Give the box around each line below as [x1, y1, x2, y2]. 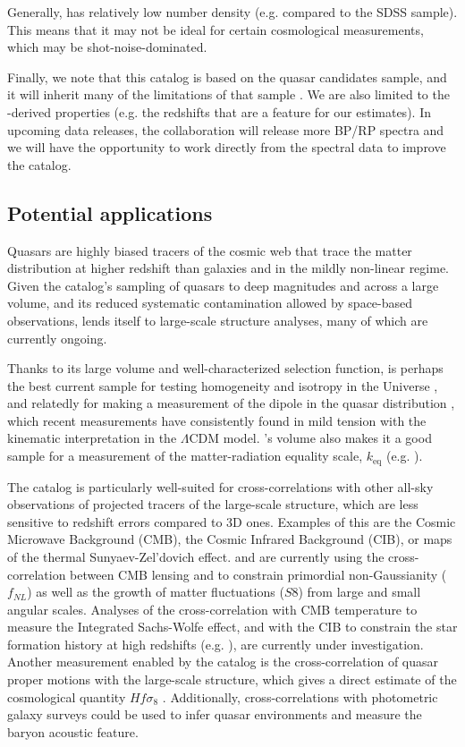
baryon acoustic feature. [7, 722, 139, 741]
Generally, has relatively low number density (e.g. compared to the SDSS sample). [7, 3, 458, 21]
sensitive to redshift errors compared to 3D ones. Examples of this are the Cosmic [7, 512, 456, 531]
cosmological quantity [7, 687, 126, 706]
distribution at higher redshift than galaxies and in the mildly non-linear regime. [7, 259, 450, 277]
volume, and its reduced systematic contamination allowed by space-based [7, 293, 413, 312]
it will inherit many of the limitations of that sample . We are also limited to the [7, 85, 450, 104]
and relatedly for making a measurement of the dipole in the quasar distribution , [7, 394, 455, 412]
